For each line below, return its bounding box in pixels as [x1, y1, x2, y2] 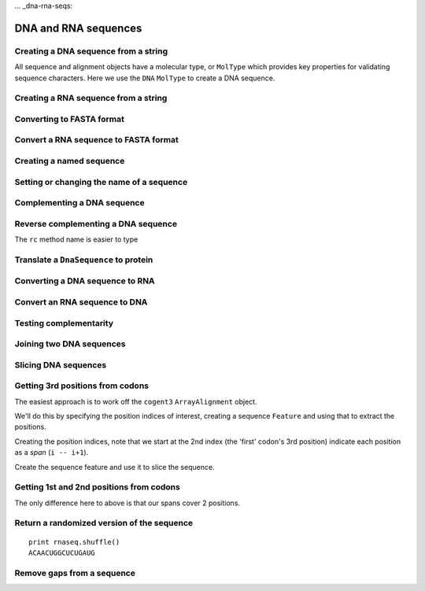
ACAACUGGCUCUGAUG [28, 549, 95, 558]
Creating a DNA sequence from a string [14, 46, 168, 57]
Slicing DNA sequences [14, 359, 107, 370]
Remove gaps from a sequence [14, 567, 135, 578]
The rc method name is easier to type [14, 235, 139, 244]
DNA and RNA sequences [14, 21, 142, 35]
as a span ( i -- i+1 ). [14, 448, 89, 457]
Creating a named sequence [14, 156, 125, 166]
